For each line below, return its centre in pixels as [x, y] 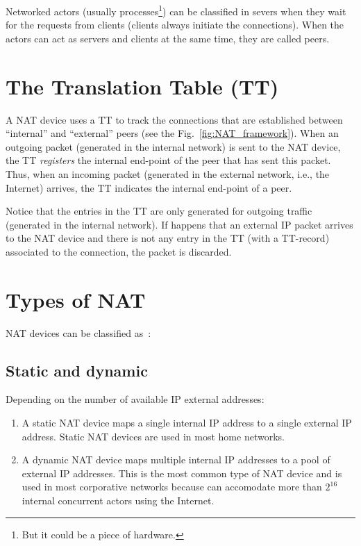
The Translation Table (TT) [142, 86]
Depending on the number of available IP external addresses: [135, 399]
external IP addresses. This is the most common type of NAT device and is [182, 473]
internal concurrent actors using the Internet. [118, 500]
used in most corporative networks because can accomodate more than [172, 487]
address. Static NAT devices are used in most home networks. [153, 436]
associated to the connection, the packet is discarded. [119, 251]
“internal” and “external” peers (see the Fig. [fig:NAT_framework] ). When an [172, 133]
